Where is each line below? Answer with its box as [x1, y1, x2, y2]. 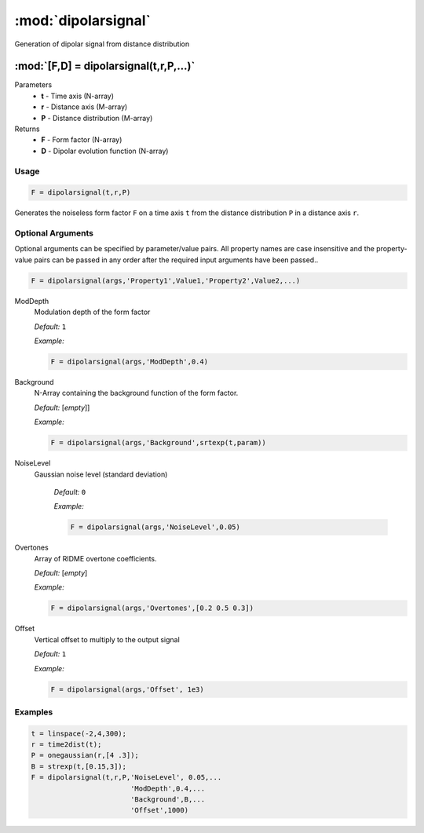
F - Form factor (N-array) [41, 135, 122, 144]
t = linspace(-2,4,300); [31, 729, 127, 738]
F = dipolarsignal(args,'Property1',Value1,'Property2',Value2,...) [31, 276, 301, 285]
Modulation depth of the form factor [34, 307, 151, 317]
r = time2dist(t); [31, 740, 102, 749]
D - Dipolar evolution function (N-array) [41, 146, 169, 155]
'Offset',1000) [130, 806, 188, 815]
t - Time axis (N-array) [41, 91, 114, 100]
